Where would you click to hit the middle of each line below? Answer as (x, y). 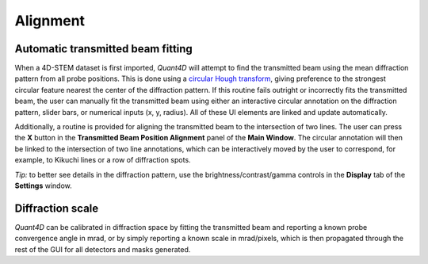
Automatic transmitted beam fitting (104, 49)
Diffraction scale (57, 208)
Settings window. (44, 186)
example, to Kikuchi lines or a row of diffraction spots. (103, 160)
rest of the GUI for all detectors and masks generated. (103, 249)
